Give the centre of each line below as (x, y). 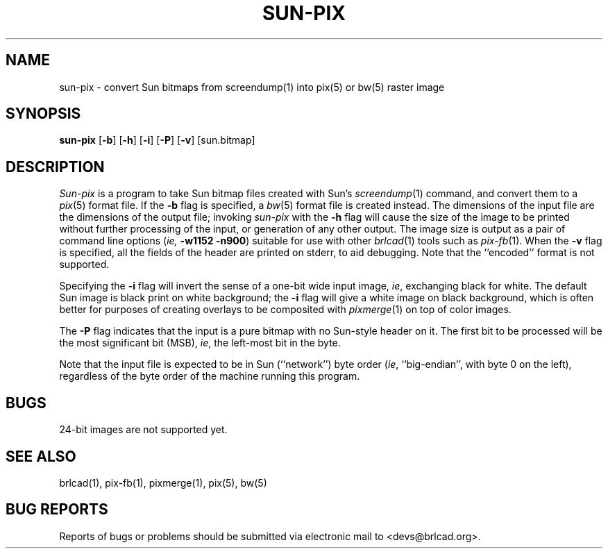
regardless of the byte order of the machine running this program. (210, 376)
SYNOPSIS (43, 114)
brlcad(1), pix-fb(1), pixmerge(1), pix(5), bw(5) (163, 482)
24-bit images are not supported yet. (143, 430)
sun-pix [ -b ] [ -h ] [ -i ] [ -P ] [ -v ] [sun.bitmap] (157, 140)
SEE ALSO (41, 456)
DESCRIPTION (55, 167)
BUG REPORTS (57, 510)
